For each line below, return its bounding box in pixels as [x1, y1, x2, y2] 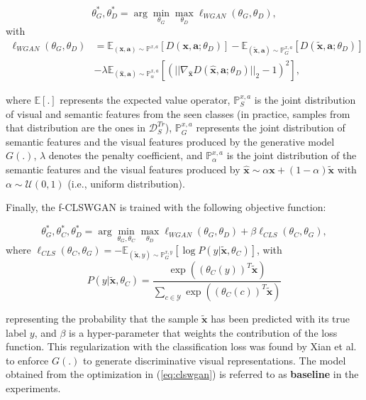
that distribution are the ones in [6, 120, 146, 135]
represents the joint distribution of [196, 120, 345, 135]
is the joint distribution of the [226, 148, 357, 163]
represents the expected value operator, [60, 92, 231, 107]
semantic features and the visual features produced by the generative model [6, 134, 335, 148]
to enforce [6, 352, 49, 367]
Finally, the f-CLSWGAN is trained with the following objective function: [6, 200, 326, 215]
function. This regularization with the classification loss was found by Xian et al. [6, 339, 357, 354]
